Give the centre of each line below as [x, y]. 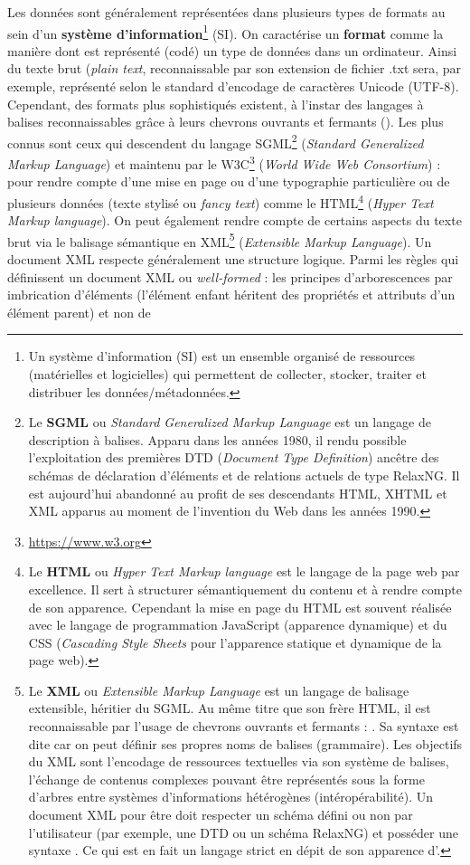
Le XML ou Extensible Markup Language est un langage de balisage [219, 690]
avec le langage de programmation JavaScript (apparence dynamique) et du [238, 625]
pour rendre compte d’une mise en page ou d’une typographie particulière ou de [229, 181]
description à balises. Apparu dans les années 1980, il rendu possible [217, 439]
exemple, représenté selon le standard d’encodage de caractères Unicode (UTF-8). [233, 86]
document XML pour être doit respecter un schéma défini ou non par [221, 815]
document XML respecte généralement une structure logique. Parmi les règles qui [233, 259]
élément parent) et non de [79, 312]
